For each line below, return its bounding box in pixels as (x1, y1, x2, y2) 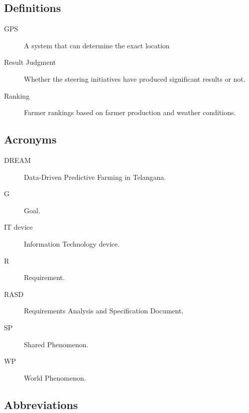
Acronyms (4, 132, 57, 147)
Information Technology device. (24, 238, 120, 249)
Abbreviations (4, 397, 78, 412)
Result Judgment (4, 57, 56, 67)
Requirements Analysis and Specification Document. (24, 305, 184, 316)
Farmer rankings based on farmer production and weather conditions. (24, 107, 236, 118)
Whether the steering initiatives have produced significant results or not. (24, 73, 246, 84)
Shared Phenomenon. (24, 339, 89, 349)
